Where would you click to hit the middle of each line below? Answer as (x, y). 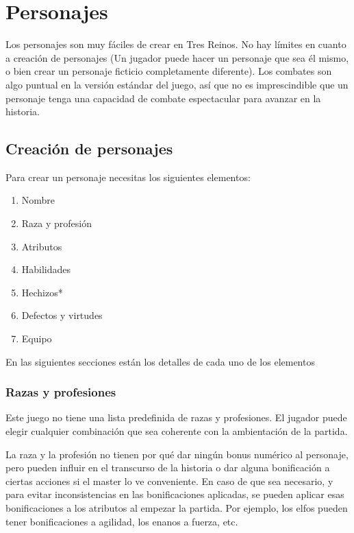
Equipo (37, 339)
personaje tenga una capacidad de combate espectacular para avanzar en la (163, 98)
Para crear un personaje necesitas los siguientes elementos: (128, 177)
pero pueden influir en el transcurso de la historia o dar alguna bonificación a (168, 467)
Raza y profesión (56, 223)
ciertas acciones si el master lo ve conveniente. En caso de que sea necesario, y (169, 481)
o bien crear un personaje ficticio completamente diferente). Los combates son (169, 71)
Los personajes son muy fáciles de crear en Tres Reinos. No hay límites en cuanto (176, 44)
